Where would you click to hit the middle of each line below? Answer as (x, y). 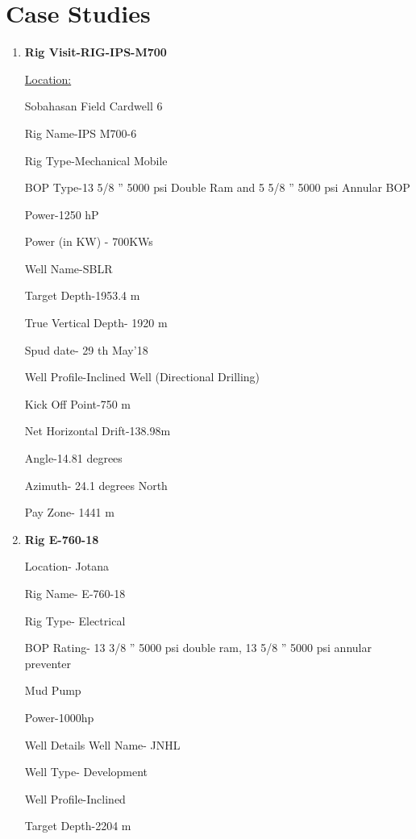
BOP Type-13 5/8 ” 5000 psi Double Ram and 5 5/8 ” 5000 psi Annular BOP (217, 187)
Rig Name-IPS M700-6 (81, 133)
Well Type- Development (86, 772)
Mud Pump (53, 690)
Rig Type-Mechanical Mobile (96, 160)
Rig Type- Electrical (75, 620)
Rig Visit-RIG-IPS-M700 (96, 52)
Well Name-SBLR (69, 268)
